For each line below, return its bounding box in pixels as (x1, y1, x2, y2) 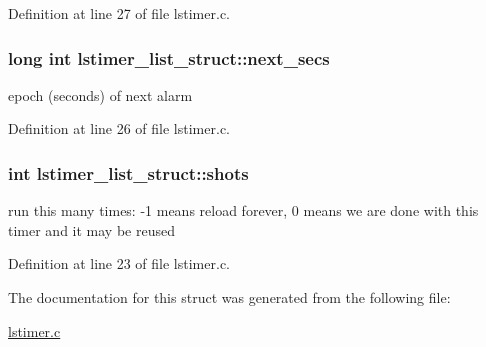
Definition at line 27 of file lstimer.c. (8, 3, 230, 23)
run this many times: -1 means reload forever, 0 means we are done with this (8, 200, 479, 221)
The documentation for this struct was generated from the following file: (8, 287, 451, 307)
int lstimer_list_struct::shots (8, 160, 249, 185)
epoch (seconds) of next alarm (8, 84, 193, 105)
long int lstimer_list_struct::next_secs (8, 45, 330, 70)
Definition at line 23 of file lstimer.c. (8, 253, 230, 274)
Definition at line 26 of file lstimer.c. (8, 118, 230, 139)
